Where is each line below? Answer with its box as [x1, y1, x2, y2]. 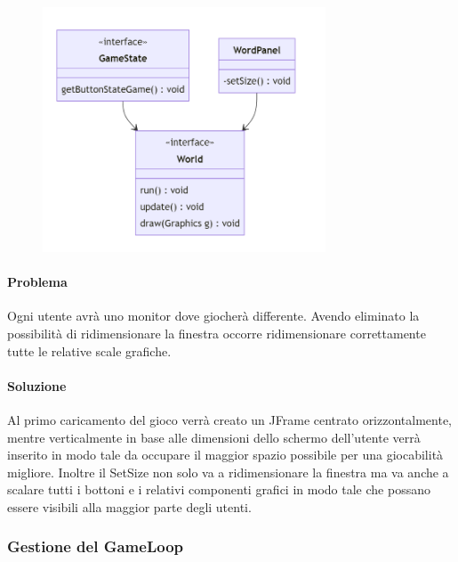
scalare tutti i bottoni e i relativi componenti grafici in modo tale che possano [7, 480, 430, 499]
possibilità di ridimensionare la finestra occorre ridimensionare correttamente [7, 323, 426, 342]
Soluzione [7, 376, 67, 395]
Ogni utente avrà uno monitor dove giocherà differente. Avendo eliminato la [7, 306, 420, 325]
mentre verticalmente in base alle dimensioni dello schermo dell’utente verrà [7, 428, 421, 446]
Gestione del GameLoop [7, 535, 184, 558]
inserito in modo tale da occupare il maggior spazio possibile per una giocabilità [7, 445, 444, 464]
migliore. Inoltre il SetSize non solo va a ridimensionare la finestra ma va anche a [7, 462, 449, 481]
